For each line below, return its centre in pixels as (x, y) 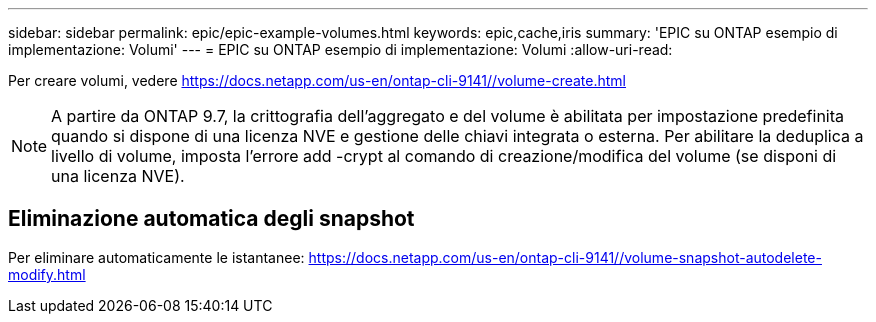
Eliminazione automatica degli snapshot (211, 219)
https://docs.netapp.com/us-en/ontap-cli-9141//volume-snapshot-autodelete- (565, 257)
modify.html (47, 274)
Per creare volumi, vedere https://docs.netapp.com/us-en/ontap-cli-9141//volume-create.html (317, 80)
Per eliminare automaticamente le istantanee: (156, 257)
